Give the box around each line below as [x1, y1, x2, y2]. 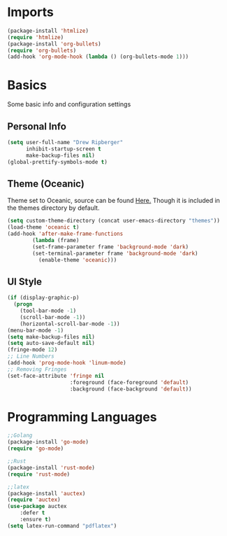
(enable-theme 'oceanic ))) [38, 256, 117, 263]
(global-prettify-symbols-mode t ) [7, 158, 108, 165]
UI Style [7, 276, 43, 288]
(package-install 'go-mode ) [7, 439, 89, 446]
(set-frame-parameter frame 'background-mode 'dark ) [32, 243, 189, 251]
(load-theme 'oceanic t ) [7, 224, 80, 231]
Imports [7, 4, 54, 20]
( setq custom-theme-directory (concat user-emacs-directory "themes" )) [7, 218, 220, 225]
